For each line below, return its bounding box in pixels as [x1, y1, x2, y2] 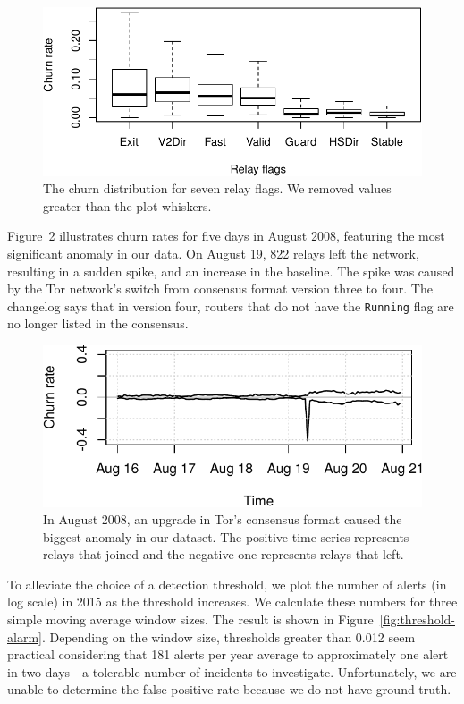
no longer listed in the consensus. [7, 314, 189, 333]
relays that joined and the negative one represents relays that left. [43, 545, 404, 564]
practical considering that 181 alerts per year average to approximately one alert [7, 645, 449, 664]
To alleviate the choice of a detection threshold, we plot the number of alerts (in [7, 574, 447, 593]
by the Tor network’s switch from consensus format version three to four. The [7, 279, 433, 298]
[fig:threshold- [379, 610, 455, 629]
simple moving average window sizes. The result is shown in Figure [7, 610, 374, 629]
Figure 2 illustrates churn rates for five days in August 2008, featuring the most [7, 226, 445, 245]
